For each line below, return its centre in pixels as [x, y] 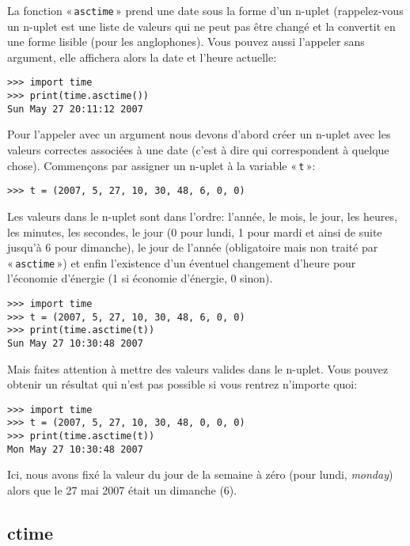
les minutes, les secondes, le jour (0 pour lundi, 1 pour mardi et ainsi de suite [195, 231]
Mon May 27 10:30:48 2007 [75, 449]
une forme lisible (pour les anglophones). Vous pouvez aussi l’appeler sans [186, 42]
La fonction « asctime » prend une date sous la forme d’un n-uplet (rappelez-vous [205, 10]
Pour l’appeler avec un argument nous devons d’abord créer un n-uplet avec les [199, 134]
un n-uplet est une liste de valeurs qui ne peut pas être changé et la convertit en [201, 26]
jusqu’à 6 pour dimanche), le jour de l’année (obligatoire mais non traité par [193, 247]
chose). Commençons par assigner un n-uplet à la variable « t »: [161, 165]
